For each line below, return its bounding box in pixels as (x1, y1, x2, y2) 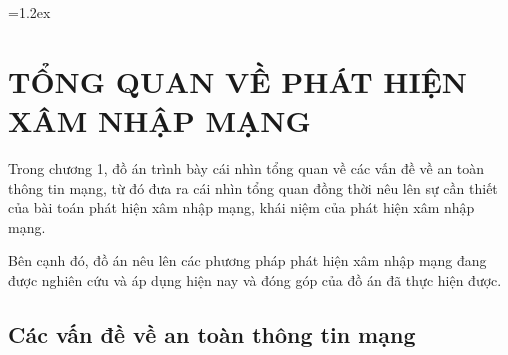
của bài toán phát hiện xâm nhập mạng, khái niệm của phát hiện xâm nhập (8, 197, 475, 218)
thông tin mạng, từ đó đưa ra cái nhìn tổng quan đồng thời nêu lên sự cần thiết (8, 177, 498, 198)
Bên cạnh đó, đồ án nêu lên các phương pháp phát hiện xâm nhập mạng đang (8, 250, 487, 271)
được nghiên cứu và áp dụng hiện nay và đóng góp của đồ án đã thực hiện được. (8, 269, 502, 290)
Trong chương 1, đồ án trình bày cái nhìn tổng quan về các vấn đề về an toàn (8, 157, 485, 178)
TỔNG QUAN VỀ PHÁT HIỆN (8, 60, 468, 101)
